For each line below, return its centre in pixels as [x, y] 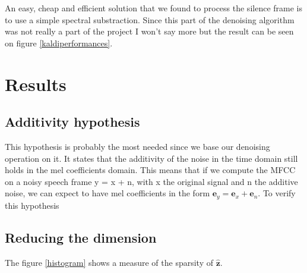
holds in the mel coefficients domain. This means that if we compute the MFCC [150, 170]
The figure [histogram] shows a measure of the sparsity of [109, 262]
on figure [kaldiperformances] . [59, 43]
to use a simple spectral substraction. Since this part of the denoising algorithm [150, 19]
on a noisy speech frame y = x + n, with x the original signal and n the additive [151, 181]
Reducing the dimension [81, 237]
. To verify [277, 193]
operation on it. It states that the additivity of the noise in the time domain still [151, 158]
